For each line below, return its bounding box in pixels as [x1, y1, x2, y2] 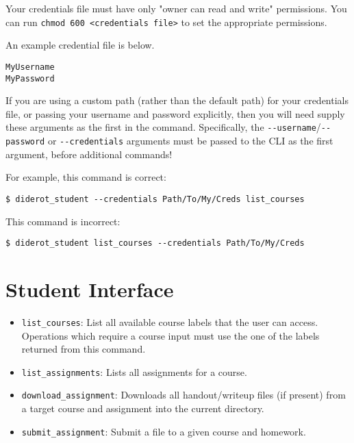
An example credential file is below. [5, 38, 155, 52]
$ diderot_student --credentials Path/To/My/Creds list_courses [5, 194, 305, 204]
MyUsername [5, 62, 55, 72]
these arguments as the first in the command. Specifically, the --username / [5, 120, 321, 134]
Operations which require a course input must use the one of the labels [21, 328, 320, 342]
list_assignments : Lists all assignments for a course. [21, 364, 247, 379]
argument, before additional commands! [5, 147, 173, 161]
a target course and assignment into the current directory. [21, 401, 264, 416]
